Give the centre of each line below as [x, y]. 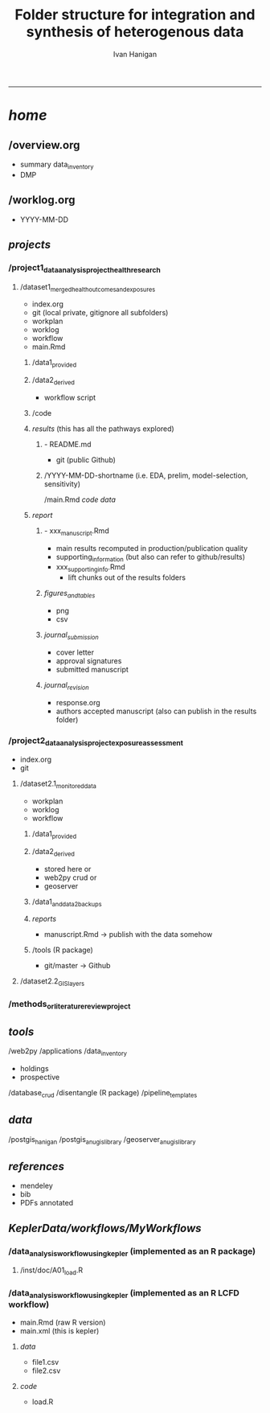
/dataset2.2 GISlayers [52, 982]
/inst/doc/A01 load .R [51, 1271]
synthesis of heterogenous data [135, 32]
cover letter [75, 652]
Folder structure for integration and [135, 15]
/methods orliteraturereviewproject [70, 1005]
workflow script [70, 397]
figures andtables [70, 594]
